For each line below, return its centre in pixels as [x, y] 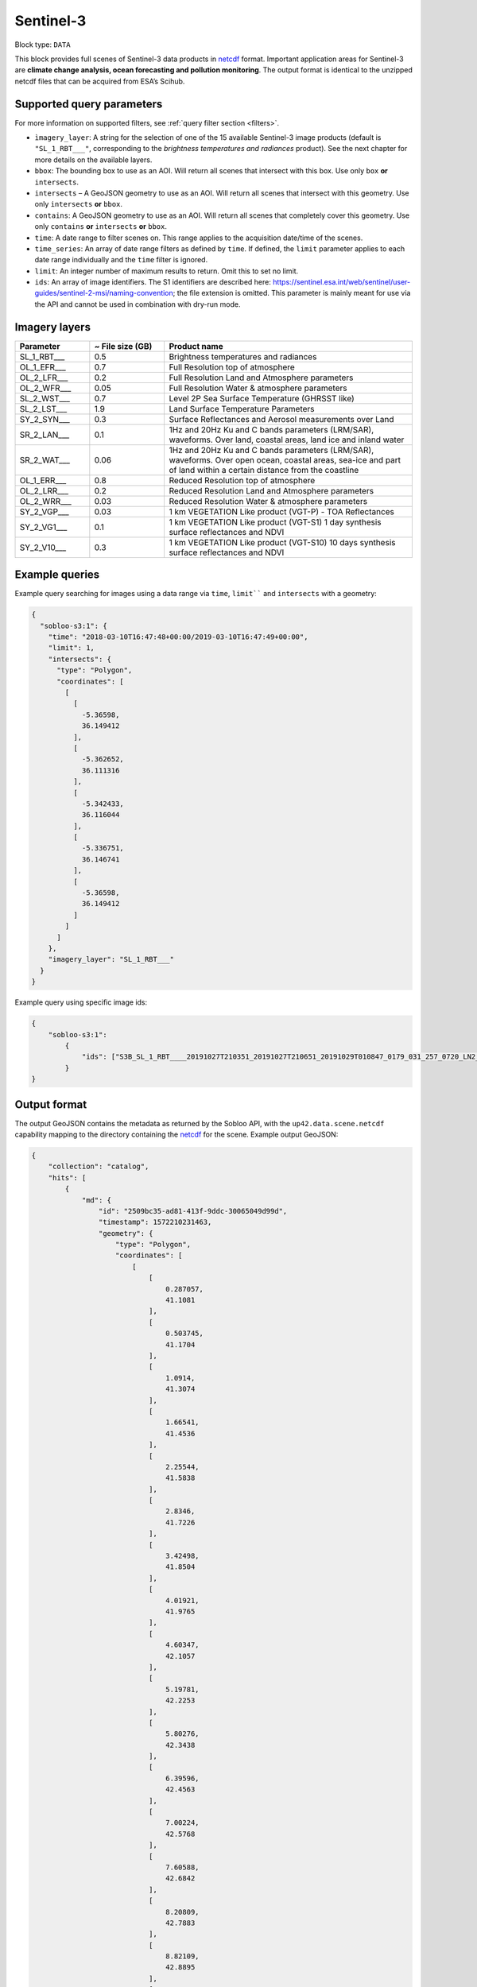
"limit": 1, [72, 648]
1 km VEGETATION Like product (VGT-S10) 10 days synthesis [282, 542]
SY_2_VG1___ [43, 527]
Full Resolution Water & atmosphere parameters [258, 388]
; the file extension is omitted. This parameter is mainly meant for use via [292, 293]
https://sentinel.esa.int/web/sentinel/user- [342, 282]
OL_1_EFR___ [43, 367]
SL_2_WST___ [45, 398]
